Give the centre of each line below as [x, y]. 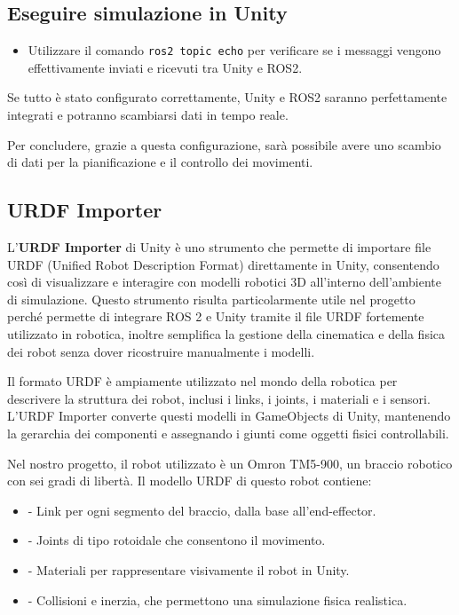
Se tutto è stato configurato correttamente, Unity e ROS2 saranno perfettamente [227, 97]
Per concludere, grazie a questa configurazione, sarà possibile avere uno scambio [224, 144]
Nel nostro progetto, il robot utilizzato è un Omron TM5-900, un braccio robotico [230, 463]
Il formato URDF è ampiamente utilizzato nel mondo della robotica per [202, 381]
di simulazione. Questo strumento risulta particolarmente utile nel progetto [211, 299]
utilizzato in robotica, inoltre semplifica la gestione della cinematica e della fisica [226, 334]
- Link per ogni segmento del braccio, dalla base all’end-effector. [202, 510]
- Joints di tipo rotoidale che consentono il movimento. [177, 540]
